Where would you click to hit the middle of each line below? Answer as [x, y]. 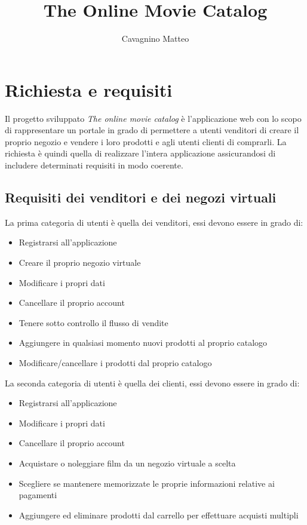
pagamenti [38, 495]
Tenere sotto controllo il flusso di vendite [93, 322]
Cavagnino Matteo [155, 39]
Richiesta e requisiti [89, 89]
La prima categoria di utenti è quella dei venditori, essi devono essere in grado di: [154, 222]
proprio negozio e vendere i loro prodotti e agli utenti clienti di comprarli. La [146, 141]
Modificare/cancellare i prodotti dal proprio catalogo [115, 362]
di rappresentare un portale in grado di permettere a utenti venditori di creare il [152, 130]
